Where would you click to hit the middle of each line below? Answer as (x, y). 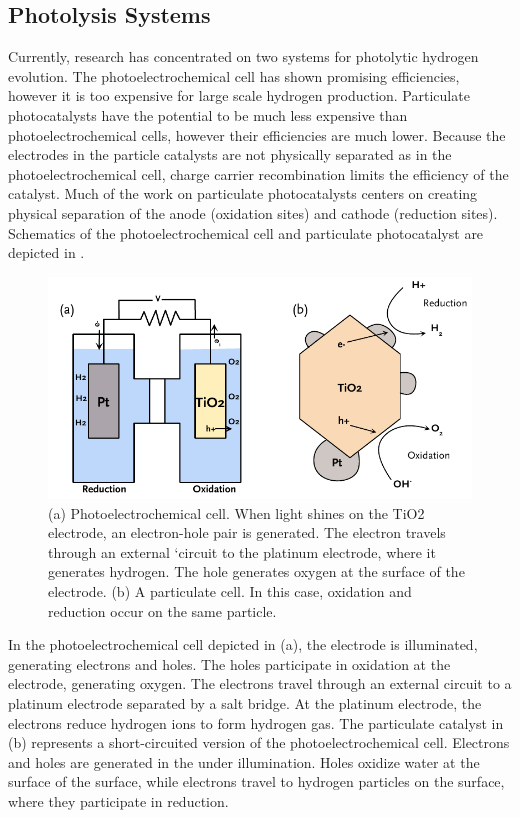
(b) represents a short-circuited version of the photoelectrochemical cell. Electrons (259, 742)
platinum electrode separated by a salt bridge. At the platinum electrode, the (245, 702)
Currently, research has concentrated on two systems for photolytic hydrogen (243, 56)
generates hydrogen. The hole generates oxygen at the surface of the (256, 571)
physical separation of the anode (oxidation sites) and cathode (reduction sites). (253, 212)
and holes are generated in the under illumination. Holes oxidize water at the (244, 761)
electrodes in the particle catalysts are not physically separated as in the (230, 154)
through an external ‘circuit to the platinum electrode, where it (242, 551)
